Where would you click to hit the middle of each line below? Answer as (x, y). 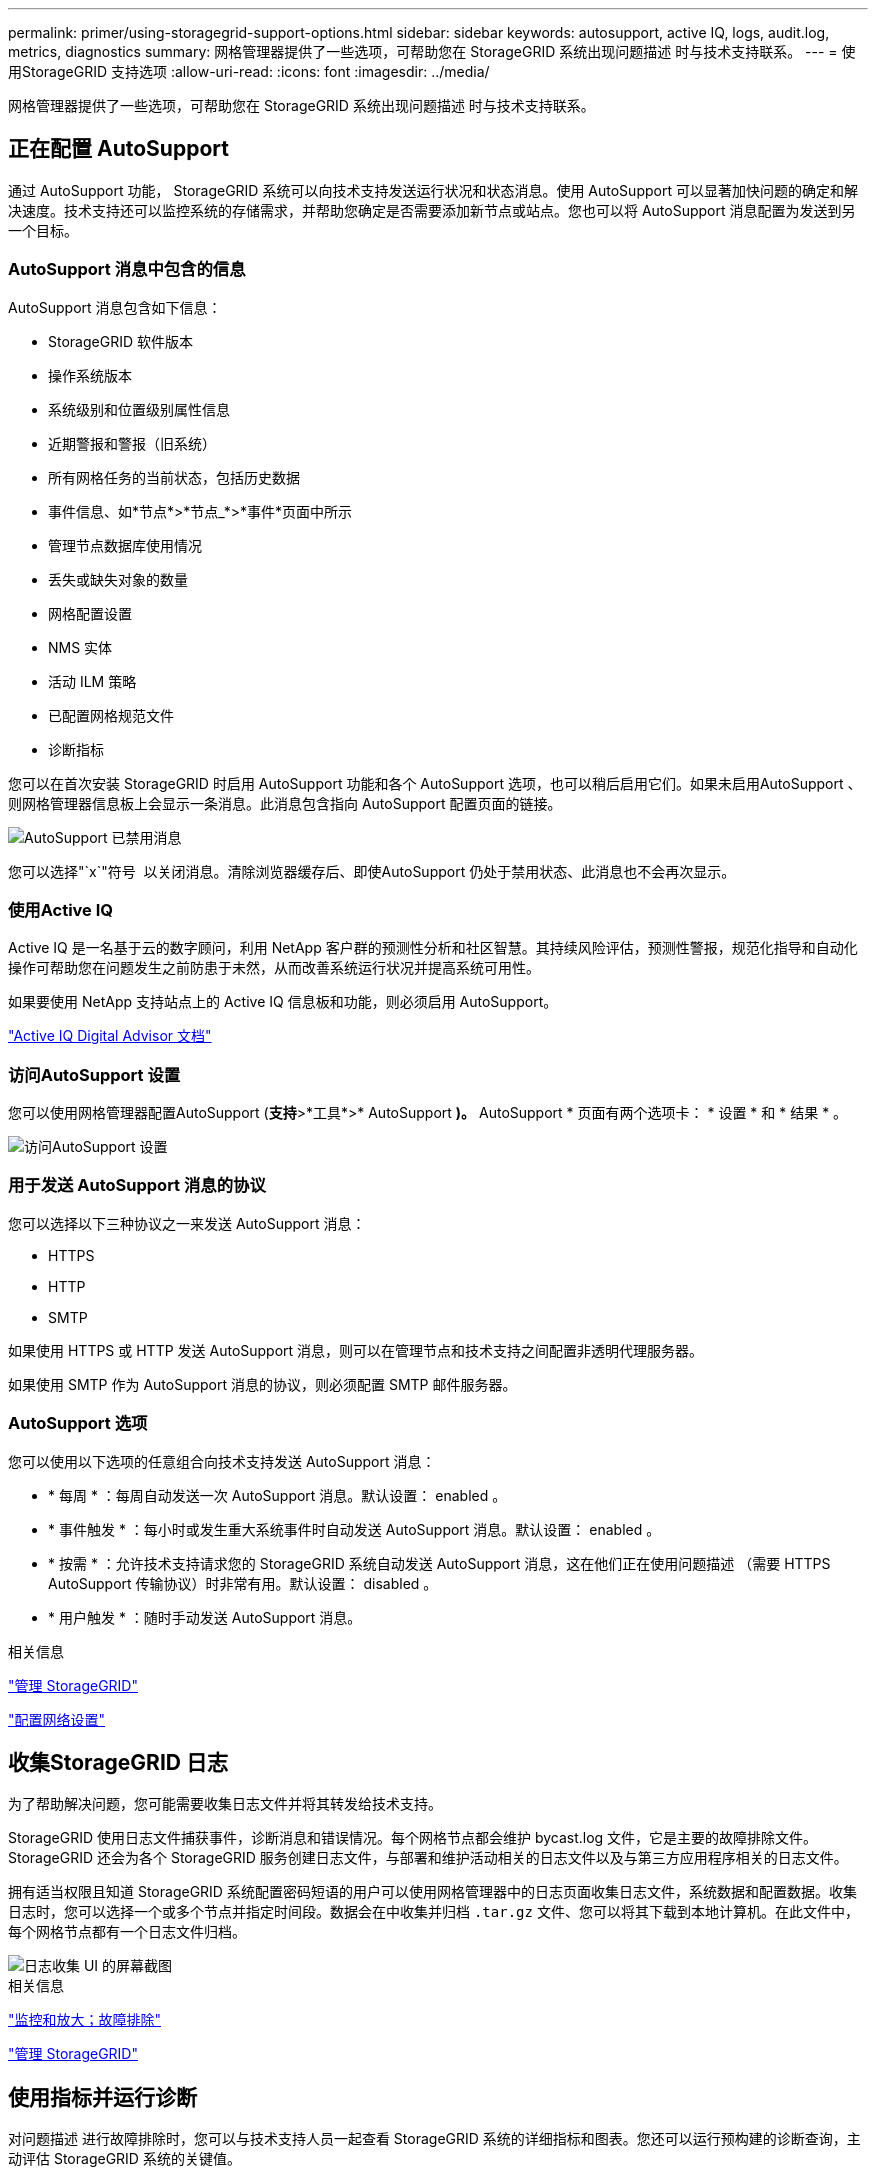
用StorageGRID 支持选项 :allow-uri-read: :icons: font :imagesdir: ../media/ (249, 71)
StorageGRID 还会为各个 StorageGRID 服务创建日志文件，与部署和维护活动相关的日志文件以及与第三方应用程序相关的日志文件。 (428, 1858)
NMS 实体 (80, 647)
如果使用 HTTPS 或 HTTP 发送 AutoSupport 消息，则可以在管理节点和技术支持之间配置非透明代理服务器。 (356, 1350)
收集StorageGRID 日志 (118, 1763)
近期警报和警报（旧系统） (132, 443)
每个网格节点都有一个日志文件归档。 (127, 1932)
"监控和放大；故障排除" (85, 2020)
